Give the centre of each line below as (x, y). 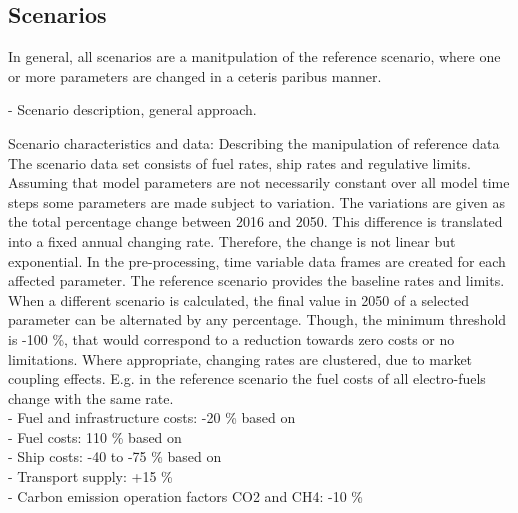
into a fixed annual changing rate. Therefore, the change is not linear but (232, 240)
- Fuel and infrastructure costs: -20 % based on (152, 417)
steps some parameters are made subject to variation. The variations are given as (256, 201)
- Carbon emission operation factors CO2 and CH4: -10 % (185, 495)
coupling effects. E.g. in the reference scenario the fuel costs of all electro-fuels (247, 378)
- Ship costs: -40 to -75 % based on (115, 456)
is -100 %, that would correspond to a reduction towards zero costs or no (231, 338)
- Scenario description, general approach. (132, 109)
